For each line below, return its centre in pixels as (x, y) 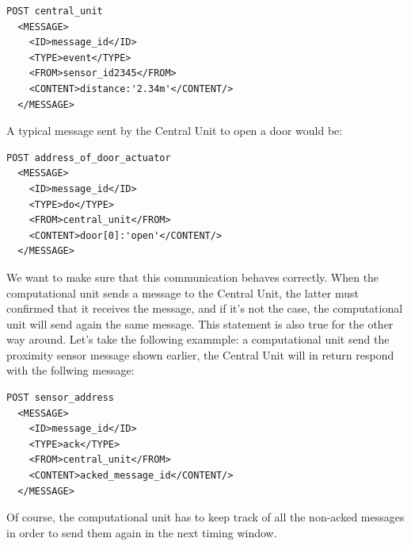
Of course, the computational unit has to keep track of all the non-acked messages (205, 517)
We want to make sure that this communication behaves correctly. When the (193, 277)
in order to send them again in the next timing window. (142, 532)
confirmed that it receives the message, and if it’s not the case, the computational (205, 308)
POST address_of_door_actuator (89, 158)
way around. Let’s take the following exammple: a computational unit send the (198, 339)
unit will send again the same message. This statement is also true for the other (200, 323)
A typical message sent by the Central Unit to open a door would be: (175, 131)
